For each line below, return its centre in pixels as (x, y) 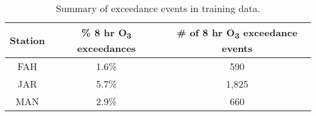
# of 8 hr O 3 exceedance (237, 34)
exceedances (106, 48)
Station (28, 40)
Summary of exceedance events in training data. (158, 8)
